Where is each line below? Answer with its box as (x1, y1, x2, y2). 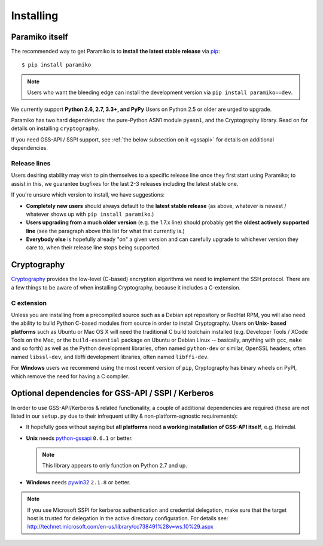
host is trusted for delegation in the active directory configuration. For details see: (27, 515, 228, 522)
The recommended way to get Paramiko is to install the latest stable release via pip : (11, 48, 220, 55)
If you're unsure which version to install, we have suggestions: (11, 191, 165, 198)
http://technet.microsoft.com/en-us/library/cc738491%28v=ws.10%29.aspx (27, 523, 214, 530)
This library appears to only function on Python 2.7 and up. (42, 462, 188, 469)
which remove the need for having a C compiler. (11, 372, 130, 380)
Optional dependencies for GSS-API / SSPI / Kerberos (11, 388, 214, 399)
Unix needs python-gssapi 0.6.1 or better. (26, 435, 133, 442)
